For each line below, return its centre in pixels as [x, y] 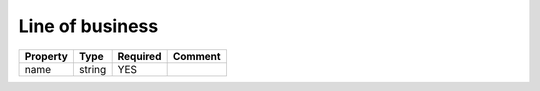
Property [46, 56]
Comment [196, 56]
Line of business [88, 26]
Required [139, 56]
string [92, 69]
